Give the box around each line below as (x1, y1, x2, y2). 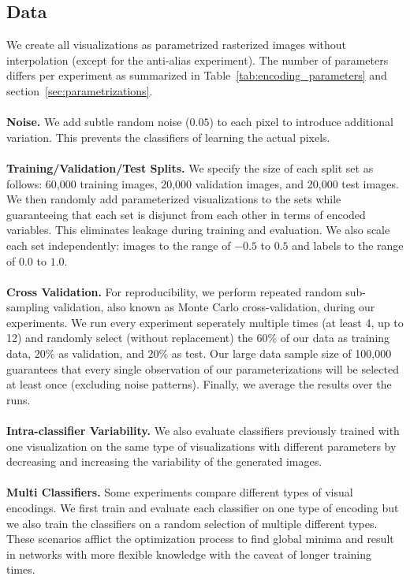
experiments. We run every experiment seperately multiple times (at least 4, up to (6, 314, 404, 330)
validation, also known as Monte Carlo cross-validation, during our (53, 299, 375, 315)
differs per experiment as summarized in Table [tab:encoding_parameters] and (6, 67, 387, 84)
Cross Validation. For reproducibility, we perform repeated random (6, 283, 342, 299)
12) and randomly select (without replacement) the (6, 329, 253, 346)
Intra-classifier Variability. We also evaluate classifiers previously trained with (6, 422, 400, 439)
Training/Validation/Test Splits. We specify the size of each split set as (6, 159, 374, 176)
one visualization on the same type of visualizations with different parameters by (6, 437, 397, 454)
